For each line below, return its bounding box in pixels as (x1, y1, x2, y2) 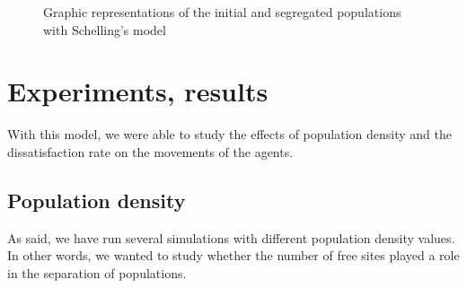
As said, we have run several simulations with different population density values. (7, 228, 455, 247)
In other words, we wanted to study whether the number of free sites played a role (7, 246, 460, 265)
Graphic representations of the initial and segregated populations (43, 3, 401, 21)
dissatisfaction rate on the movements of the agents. (7, 142, 294, 161)
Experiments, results (7, 73, 269, 109)
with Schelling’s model (43, 20, 166, 39)
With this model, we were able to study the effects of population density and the (7, 125, 452, 144)
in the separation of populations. (7, 263, 187, 282)
